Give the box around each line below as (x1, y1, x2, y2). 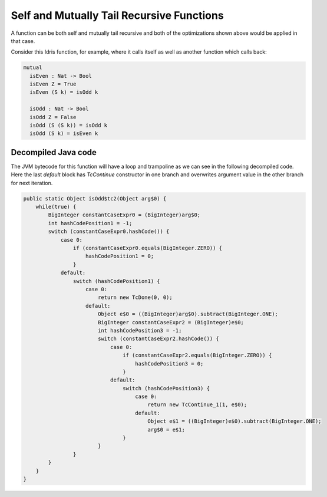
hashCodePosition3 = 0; (135, 360, 204, 367)
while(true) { (35, 203, 77, 210)
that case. (11, 37, 35, 44)
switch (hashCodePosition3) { (123, 385, 210, 391)
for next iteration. (11, 179, 53, 186)
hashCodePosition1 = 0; (85, 253, 154, 259)
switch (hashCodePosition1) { (72, 278, 160, 284)
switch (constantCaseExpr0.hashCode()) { (48, 228, 170, 235)
